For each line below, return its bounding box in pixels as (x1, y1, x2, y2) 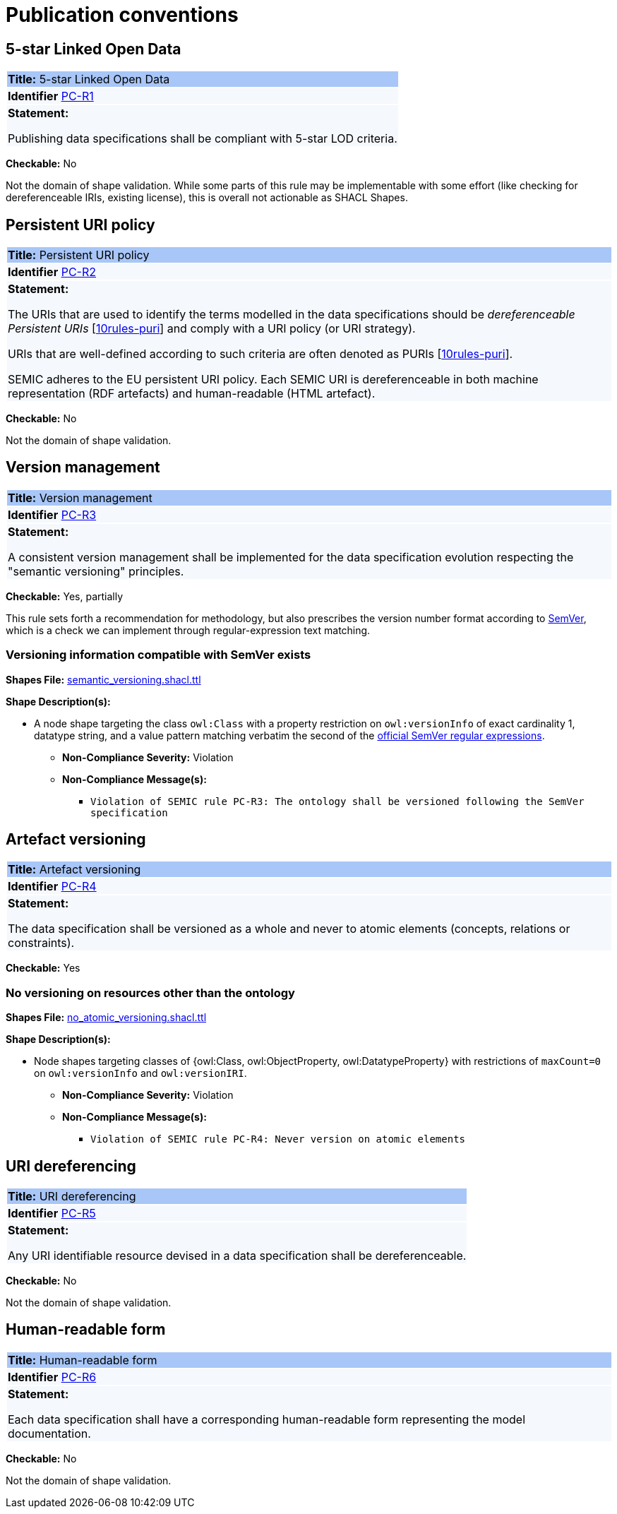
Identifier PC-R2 (8, 265, 96, 280)
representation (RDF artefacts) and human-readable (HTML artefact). (8, 386, 376, 401)
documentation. (8, 1426, 91, 1441)
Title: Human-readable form (8, 1352, 157, 1367)
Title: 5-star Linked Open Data (8, 72, 170, 87)
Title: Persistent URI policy (8, 248, 150, 263)
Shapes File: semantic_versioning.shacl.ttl (6, 673, 201, 686)
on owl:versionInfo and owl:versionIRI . (34, 1067, 247, 1080)
